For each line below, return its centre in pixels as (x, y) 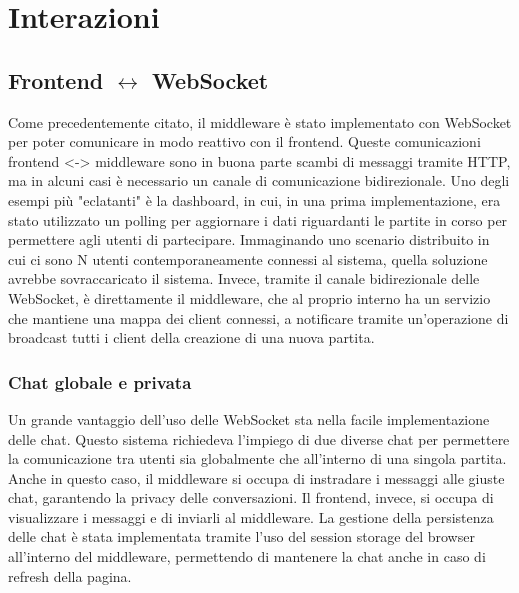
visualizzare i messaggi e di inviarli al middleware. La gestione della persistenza (251, 516)
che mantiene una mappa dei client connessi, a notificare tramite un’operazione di (258, 317)
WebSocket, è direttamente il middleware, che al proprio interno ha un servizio (249, 297)
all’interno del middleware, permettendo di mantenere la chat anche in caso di (247, 556)
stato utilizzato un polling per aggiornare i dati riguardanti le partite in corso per (258, 219)
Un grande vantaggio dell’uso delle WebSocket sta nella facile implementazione (249, 418)
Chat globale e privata (100, 381)
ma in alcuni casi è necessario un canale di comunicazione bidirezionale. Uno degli (259, 180)
